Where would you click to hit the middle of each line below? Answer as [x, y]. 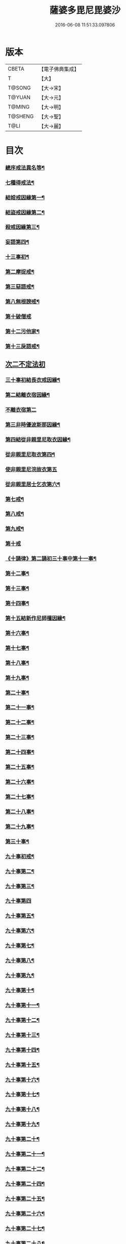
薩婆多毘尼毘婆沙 [85, 10]
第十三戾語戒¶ [22, 346]
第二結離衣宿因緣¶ [28, 395]
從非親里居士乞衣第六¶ [33, 484]
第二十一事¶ [20, 708]
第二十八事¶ [20, 812]
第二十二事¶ [20, 722]
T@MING [19, 107]
